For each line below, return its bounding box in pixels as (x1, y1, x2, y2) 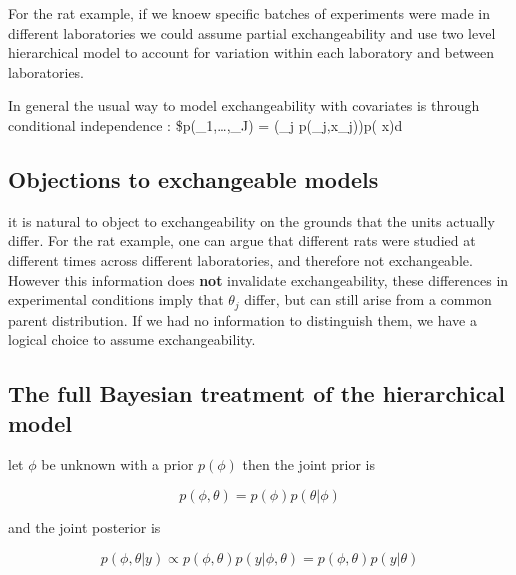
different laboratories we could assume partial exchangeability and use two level (8, 22, 496, 43)
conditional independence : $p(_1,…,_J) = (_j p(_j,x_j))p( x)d (8, 114, 403, 135)
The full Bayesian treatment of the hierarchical (8, 378, 505, 409)
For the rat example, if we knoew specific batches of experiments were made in (8, 3, 490, 23)
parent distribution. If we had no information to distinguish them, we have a (8, 309, 477, 330)
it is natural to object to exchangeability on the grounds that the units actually (8, 210, 495, 231)
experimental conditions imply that (8, 289, 224, 310)
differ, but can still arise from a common (244, 289, 492, 310)
